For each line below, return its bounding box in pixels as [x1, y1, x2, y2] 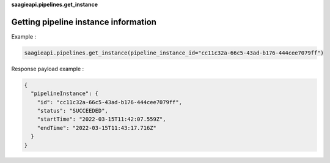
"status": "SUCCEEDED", [37, 107, 108, 115]
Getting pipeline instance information [11, 17, 157, 27]
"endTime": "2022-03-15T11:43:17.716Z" [37, 124, 157, 131]
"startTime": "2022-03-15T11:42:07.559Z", [37, 116, 166, 123]
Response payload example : [11, 65, 84, 72]
